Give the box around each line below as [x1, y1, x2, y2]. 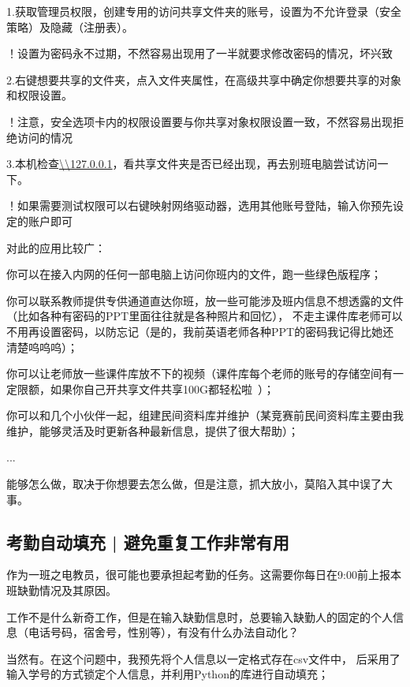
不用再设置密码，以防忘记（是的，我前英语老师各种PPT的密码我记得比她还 [6, 323, 394, 339]
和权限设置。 [6, 87, 73, 103]
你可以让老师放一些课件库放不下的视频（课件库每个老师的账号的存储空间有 [6, 365, 393, 382]
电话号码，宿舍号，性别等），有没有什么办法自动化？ [28, 624, 299, 640]
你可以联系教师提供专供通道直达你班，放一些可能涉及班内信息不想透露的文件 [6, 292, 404, 308]
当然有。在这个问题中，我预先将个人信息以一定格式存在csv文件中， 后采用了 [6, 650, 401, 666]
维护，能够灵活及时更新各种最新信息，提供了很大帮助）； [6, 422, 299, 439]
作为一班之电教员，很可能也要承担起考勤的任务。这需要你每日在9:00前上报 [6, 566, 390, 583]
